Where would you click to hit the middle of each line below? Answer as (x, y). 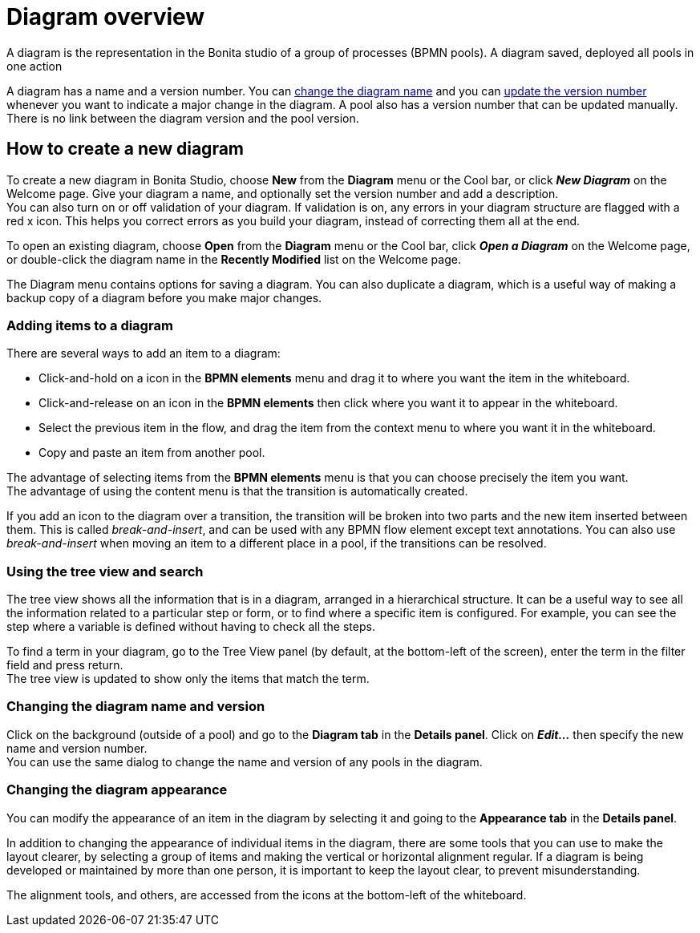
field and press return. (65, 665)
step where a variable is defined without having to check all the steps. (191, 627)
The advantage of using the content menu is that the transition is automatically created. (237, 491)
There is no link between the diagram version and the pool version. (183, 118)
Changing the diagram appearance (117, 790)
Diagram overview (106, 17)
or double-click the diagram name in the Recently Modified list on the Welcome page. (234, 259)
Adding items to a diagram (90, 325)
